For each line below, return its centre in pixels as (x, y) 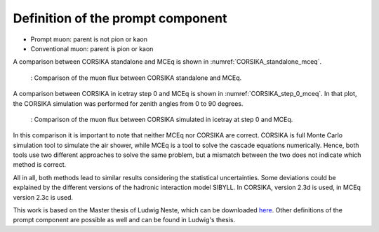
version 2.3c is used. (43, 197)
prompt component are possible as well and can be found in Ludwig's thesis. (124, 220)
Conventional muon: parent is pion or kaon (92, 48)
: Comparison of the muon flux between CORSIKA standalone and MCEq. (136, 78)
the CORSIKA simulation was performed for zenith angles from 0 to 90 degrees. (128, 103)
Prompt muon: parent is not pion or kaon (89, 39)
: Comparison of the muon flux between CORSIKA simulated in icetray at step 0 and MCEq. (162, 119)
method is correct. (40, 165)
